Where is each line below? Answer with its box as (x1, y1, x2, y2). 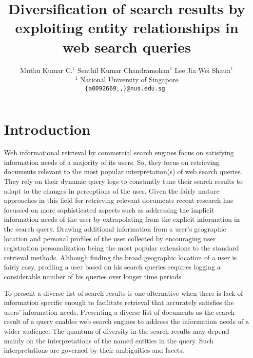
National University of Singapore (80, 74, 178, 85)
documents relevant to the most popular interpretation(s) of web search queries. (4, 166, 243, 177)
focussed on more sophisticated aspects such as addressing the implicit (4, 204, 214, 215)
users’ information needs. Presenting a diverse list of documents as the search (4, 306, 235, 317)
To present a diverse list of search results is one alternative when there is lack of (4, 287, 243, 298)
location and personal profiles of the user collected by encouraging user (4, 233, 216, 243)
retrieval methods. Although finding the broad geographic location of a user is (4, 252, 237, 262)
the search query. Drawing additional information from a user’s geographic (4, 224, 226, 234)
